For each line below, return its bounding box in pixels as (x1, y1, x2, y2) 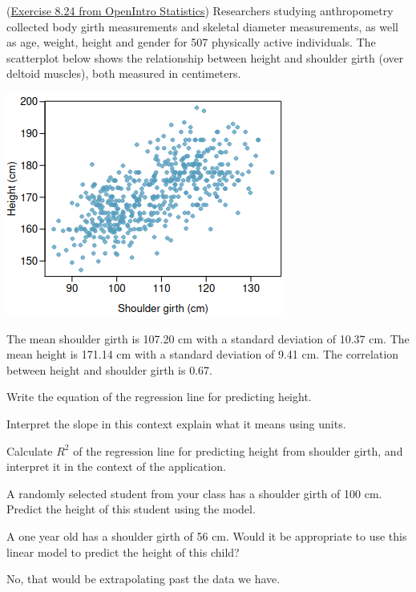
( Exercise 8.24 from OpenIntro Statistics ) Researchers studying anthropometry (6, 2, 394, 18)
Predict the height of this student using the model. (6, 501, 256, 517)
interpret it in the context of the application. (6, 458, 226, 475)
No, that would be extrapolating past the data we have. (6, 570, 281, 587)
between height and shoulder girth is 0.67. (6, 361, 212, 378)
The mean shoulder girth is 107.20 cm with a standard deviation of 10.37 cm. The (6, 330, 410, 347)
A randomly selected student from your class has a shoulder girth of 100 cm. (6, 485, 382, 501)
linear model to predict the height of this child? (6, 543, 240, 560)
